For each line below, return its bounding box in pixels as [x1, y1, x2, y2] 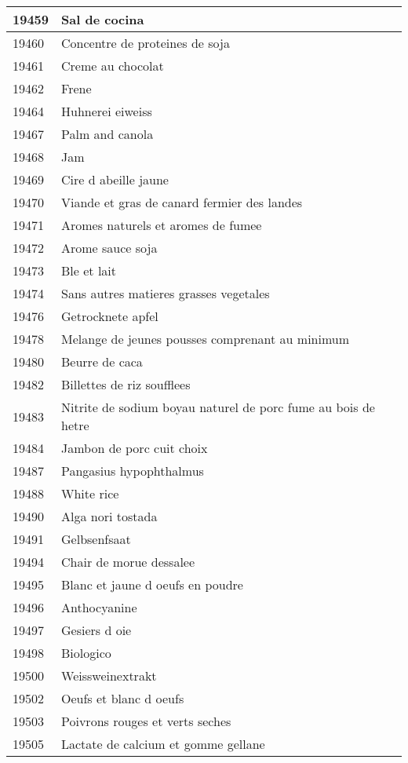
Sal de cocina [61, 10, 144, 28]
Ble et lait [61, 261, 116, 279]
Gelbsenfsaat [61, 530, 131, 548]
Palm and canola [61, 125, 154, 143]
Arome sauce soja [61, 239, 158, 257]
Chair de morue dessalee [61, 553, 195, 571]
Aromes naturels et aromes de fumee [61, 216, 262, 234]
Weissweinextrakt [61, 666, 157, 685]
